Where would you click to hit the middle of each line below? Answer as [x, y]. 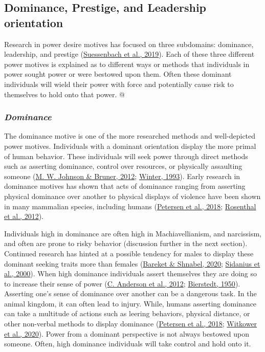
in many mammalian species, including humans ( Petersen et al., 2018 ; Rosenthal [130, 206]
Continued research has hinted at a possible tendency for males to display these [129, 253]
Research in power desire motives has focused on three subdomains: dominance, [129, 44]
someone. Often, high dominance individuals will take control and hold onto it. [128, 344]
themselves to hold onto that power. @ [64, 94]
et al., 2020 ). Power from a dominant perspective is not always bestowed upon [127, 333]
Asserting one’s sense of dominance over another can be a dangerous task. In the [130, 293]
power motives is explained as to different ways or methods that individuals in [127, 64]
